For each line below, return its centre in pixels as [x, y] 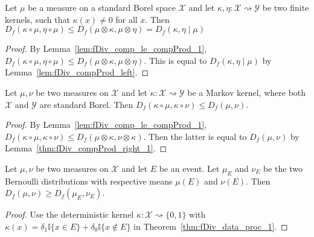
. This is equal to [175, 60]
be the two [283, 168]
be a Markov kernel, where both [247, 92]
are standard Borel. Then [86, 104]
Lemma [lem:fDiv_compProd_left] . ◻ [77, 72]
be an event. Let [189, 168]
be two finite [286, 7]
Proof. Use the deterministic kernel [69, 214]
